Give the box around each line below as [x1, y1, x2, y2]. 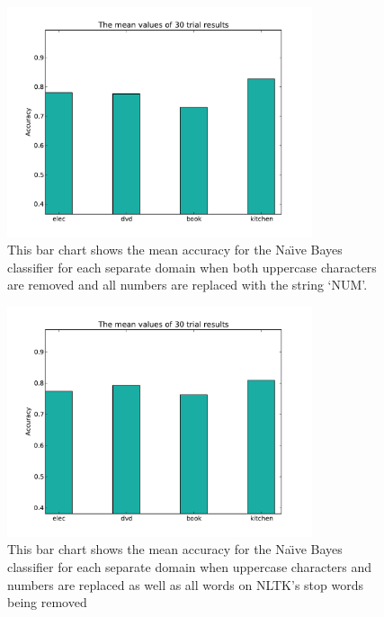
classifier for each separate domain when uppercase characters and [7, 557, 372, 576]
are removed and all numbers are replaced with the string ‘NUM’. [7, 275, 368, 294]
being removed [7, 593, 87, 612]
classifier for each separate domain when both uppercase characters [7, 257, 377, 276]
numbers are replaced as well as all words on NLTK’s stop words [7, 575, 363, 594]
